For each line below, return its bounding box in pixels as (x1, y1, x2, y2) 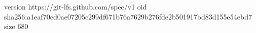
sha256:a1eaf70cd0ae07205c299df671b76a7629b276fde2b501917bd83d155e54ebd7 (4, 11, 252, 21)
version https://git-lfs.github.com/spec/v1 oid (4, 1, 147, 11)
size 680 (4, 21, 28, 31)
